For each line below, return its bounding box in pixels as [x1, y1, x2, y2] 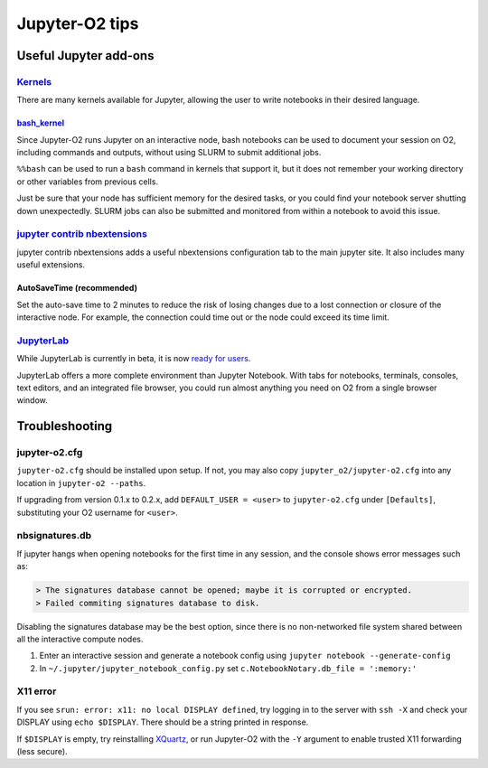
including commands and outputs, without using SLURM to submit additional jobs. [16, 147, 322, 158]
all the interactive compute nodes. [16, 633, 144, 644]
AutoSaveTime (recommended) [16, 283, 137, 294]
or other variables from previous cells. [16, 176, 158, 187]
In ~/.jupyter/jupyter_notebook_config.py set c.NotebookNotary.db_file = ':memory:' [39, 662, 418, 673]
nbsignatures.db [16, 529, 92, 542]
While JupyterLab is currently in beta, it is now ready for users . [16, 353, 251, 364]
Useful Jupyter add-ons [16, 48, 155, 63]
